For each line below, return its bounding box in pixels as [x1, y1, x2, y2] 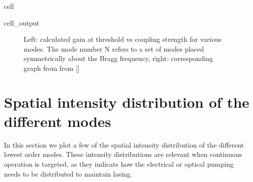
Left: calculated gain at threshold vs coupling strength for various [24, 34, 222, 44]
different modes [4, 111, 111, 131]
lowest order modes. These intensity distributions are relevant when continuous [4, 149, 242, 159]
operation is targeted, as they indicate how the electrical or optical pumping [4, 159, 234, 169]
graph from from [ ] [24, 62, 80, 73]
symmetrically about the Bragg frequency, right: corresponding [24, 53, 213, 63]
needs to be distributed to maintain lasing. [4, 168, 132, 179]
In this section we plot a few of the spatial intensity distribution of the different [4, 139, 244, 150]
